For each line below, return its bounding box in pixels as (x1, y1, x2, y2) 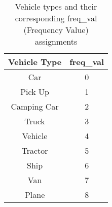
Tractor (21, 145, 48, 156)
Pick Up (20, 86, 49, 97)
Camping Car (11, 100, 59, 112)
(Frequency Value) (23, 24, 89, 36)
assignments (34, 36, 78, 47)
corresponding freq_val (15, 12, 97, 24)
